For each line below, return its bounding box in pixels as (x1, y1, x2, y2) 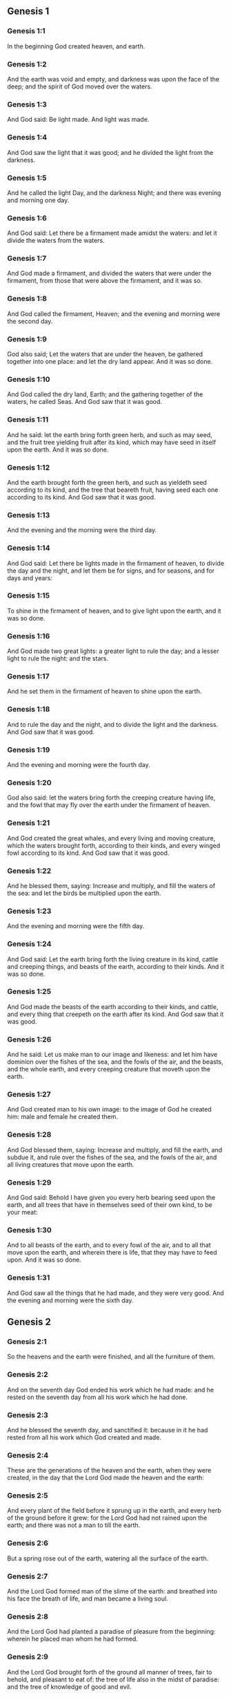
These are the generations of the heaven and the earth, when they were (7, 1466, 212, 1475)
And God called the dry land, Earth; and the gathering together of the (7, 390, 203, 398)
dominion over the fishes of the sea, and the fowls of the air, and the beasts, (7, 1058, 224, 1066)
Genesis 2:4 (7, 1450, 49, 1460)
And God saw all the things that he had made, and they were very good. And (7, 1289, 224, 1297)
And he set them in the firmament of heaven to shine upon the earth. (7, 687, 202, 696)
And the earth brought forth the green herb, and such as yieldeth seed (7, 478, 207, 486)
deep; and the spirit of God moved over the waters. (7, 82, 153, 91)
